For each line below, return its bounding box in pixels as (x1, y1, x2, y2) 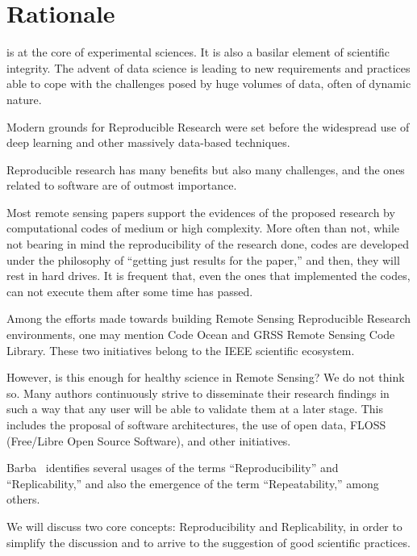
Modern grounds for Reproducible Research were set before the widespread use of (6, 118, 410, 135)
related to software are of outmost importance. (6, 177, 237, 194)
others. (6, 491, 40, 508)
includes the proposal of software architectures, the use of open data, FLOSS (6, 416, 386, 433)
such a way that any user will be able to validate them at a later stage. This (6, 400, 383, 417)
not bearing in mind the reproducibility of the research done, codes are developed (6, 236, 409, 253)
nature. (6, 90, 42, 107)
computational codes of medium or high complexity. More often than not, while (6, 219, 400, 236)
